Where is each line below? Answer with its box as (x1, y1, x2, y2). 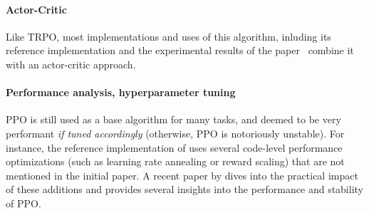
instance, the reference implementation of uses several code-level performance (6, 140, 343, 155)
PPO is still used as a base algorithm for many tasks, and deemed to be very (6, 112, 341, 127)
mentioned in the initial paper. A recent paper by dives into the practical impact (6, 167, 358, 182)
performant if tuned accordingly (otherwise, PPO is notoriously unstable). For (6, 125, 345, 140)
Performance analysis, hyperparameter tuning (6, 85, 236, 100)
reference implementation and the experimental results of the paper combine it (6, 43, 354, 58)
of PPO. (6, 195, 41, 210)
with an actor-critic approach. (6, 56, 136, 71)
